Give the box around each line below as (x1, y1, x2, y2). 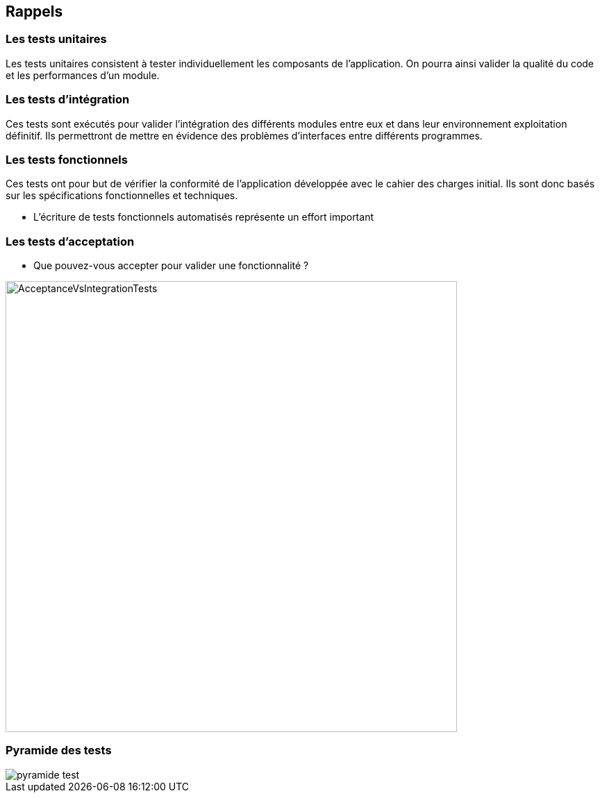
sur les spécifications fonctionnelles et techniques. (6, 189, 238, 202)
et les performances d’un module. (6, 69, 160, 81)
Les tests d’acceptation (6, 234, 135, 248)
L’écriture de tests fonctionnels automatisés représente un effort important (33, 211, 374, 223)
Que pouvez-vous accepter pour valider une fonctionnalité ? (33, 260, 309, 272)
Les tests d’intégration (6, 92, 130, 107)
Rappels (6, 3, 63, 20)
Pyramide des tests (6, 743, 112, 758)
